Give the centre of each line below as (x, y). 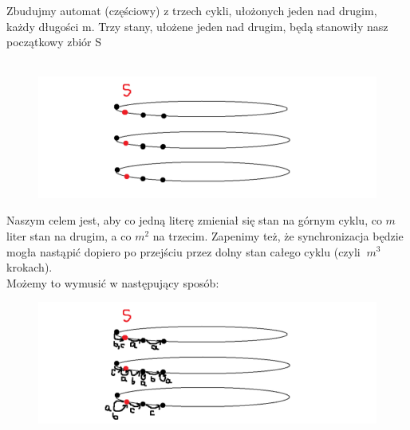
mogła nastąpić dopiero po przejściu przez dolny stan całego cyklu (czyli (183, 251)
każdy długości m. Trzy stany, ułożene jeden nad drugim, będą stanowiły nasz (197, 26)
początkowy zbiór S (54, 42)
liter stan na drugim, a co (69, 235)
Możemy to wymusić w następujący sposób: (113, 282)
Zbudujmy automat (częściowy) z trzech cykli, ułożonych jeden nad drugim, (192, 10)
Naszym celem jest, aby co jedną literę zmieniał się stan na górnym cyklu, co (194, 220)
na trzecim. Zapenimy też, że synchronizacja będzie (278, 235)
